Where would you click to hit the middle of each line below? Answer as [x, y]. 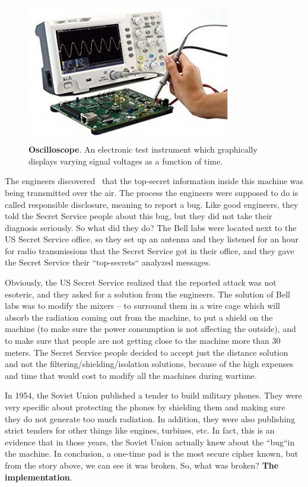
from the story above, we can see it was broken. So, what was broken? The [142, 465]
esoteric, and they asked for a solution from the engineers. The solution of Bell [147, 294]
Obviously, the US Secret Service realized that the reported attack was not [141, 282]
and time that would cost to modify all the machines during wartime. [131, 375]
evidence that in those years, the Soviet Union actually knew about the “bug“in [150, 442]
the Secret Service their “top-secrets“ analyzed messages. [108, 262]
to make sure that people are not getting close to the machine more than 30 [143, 341]
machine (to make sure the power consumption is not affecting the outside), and [150, 329]
